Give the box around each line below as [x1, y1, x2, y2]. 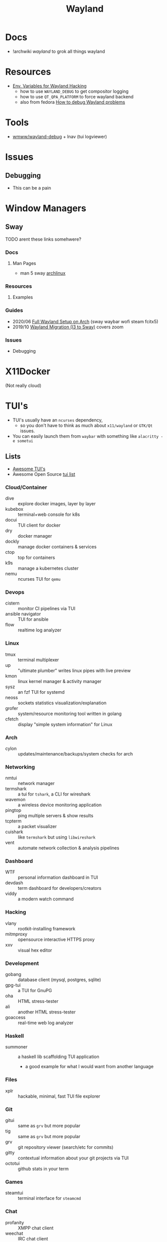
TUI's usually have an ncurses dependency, [12, 417, 103, 423]
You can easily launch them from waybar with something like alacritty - [12, 433, 163, 439]
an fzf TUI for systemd [18, 689, 65, 695]
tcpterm [5, 818, 22, 824]
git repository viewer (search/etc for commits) [18, 1144, 114, 1150]
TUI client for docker [18, 522, 61, 528]
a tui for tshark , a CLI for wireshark [18, 791, 91, 797]
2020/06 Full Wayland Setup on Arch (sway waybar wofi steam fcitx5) [12, 318, 158, 324]
